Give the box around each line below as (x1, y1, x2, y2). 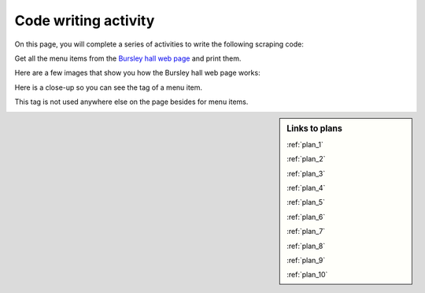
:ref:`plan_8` (286, 241, 326, 250)
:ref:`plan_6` (286, 212, 326, 221)
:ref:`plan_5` (286, 198, 326, 207)
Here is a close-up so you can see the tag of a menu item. (14, 83, 203, 92)
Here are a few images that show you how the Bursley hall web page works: (14, 68, 261, 78)
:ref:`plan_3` (286, 169, 326, 178)
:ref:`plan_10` (286, 270, 328, 280)
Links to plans (286, 123, 342, 134)
